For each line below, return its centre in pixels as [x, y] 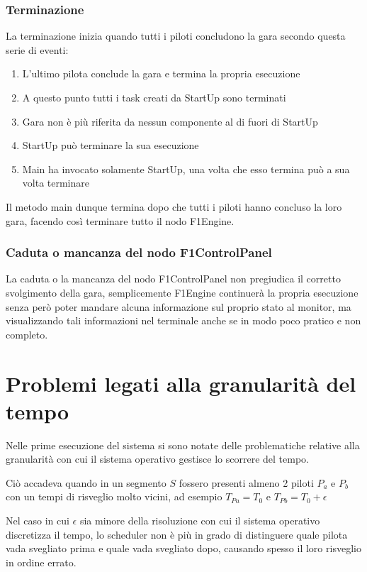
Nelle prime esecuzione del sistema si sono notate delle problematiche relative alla [183, 445]
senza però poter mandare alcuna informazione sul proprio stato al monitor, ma [179, 306]
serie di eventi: [37, 49]
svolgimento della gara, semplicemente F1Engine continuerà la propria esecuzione [182, 292]
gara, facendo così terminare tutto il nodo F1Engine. [120, 220]
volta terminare [56, 183]
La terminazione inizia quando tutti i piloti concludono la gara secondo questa [176, 36]
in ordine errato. [41, 562]
